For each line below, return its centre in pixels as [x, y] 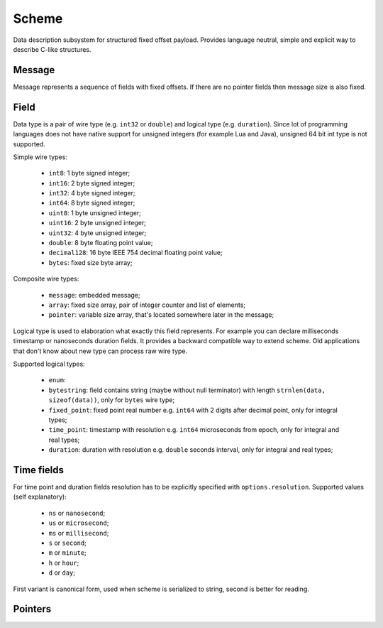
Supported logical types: [49, 364]
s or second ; [67, 543]
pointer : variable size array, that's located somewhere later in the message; [161, 315]
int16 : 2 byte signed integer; [92, 183]
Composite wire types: [46, 279]
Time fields [38, 470]
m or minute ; [67, 553]
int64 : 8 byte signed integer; [92, 203]
